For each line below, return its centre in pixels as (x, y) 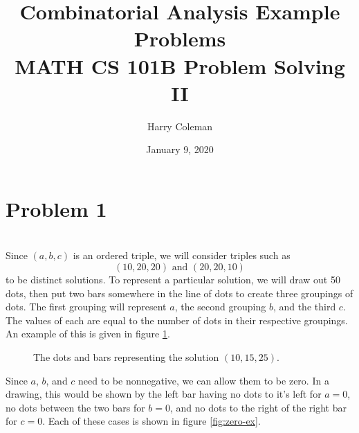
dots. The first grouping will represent (86, 307)
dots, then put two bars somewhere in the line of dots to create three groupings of (179, 293)
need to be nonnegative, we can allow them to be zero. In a (204, 380)
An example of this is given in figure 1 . (88, 334)
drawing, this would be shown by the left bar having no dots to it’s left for (164, 394)
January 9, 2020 (180, 149)
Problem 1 (56, 208)
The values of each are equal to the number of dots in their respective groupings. (177, 320)
